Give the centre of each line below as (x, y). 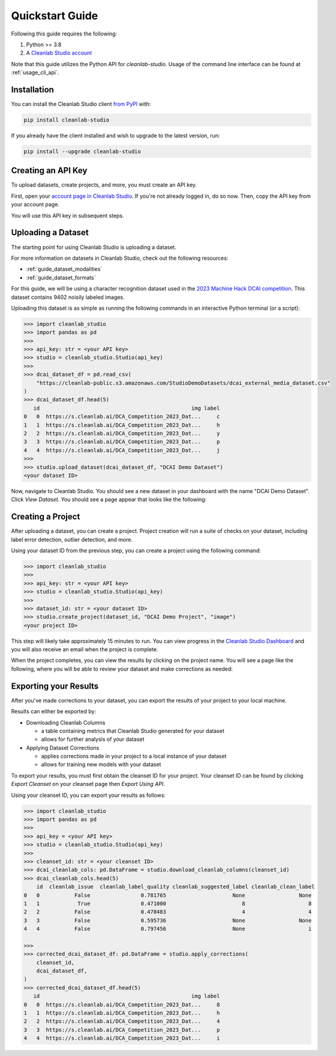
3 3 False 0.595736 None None (168, 920)
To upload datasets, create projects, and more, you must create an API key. (104, 185)
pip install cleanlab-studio (67, 120)
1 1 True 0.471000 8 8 (168, 903)
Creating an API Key (49, 170)
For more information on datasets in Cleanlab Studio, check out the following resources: (120, 258)
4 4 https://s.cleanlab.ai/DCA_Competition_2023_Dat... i (122, 1038)
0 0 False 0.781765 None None (168, 895)
